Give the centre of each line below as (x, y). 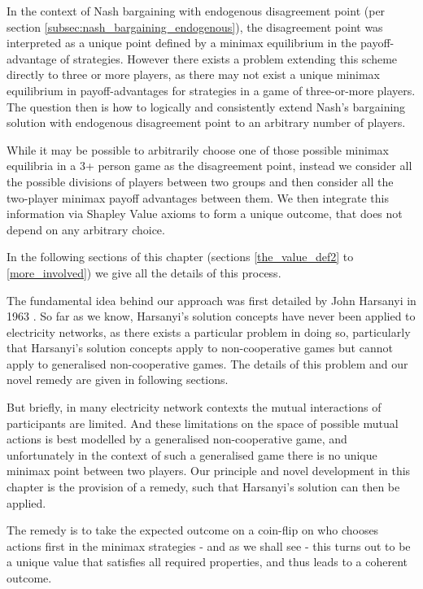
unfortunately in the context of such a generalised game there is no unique (192, 454)
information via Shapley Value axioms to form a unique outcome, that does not (205, 214)
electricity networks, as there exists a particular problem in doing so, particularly (209, 332)
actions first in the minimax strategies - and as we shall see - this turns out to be (209, 545)
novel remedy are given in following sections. (118, 380)
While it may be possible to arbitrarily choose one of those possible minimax (198, 149)
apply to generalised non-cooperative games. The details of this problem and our (207, 363)
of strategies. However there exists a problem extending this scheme (229, 58)
